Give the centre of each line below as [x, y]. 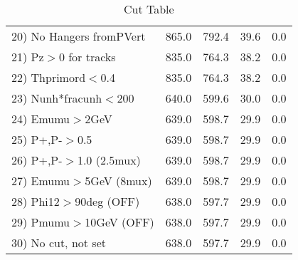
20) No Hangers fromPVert [79, 36]
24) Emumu [41, 119]
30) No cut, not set [59, 243]
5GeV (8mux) [118, 181]
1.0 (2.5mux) [109, 160]
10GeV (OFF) [119, 222]
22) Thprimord [49, 77]
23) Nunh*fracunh [57, 98]
